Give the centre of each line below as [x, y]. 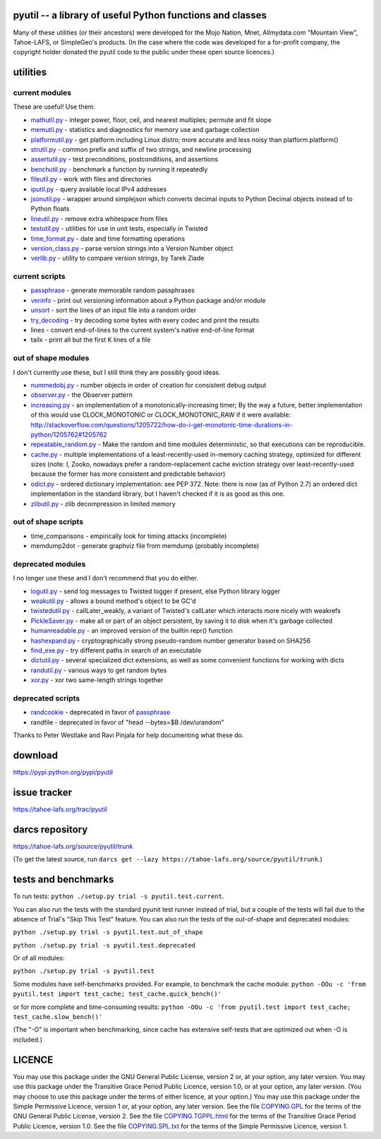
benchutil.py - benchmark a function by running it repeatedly [119, 169]
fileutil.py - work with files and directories [91, 179]
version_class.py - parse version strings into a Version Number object [132, 248]
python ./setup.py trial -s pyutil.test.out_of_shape [108, 932]
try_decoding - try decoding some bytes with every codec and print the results [145, 320]
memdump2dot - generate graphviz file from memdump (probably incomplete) [145, 546]
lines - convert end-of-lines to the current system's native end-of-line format [143, 330]
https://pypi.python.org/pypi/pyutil [63, 773]
